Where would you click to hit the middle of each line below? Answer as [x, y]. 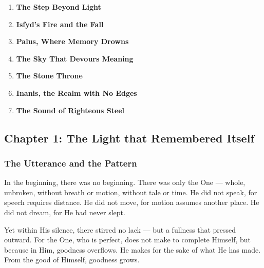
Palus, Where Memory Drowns [72, 41]
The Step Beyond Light [59, 7]
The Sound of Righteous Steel [70, 110]
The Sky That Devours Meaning [75, 58]
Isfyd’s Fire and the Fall [60, 24]
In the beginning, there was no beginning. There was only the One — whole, [125, 182]
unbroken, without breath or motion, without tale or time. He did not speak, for [131, 192]
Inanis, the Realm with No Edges [77, 92]
